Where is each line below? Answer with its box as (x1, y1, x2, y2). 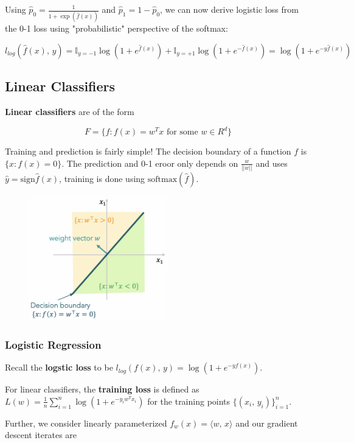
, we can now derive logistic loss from (160, 3, 299, 15)
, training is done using (59, 172, 145, 185)
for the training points (147, 394, 231, 407)
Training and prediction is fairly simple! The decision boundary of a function (5, 145, 291, 158)
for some (166, 128, 198, 137)
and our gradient (235, 416, 298, 429)
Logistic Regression (5, 337, 102, 352)
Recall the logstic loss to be (5, 361, 113, 374)
